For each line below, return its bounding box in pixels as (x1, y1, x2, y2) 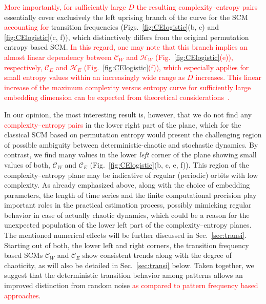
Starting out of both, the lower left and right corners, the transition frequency (4, 239, 249, 250)
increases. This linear (195, 72, 261, 83)
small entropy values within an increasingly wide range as (4, 72, 185, 83)
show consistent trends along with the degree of (82, 250, 232, 260)
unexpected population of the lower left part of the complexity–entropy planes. (4, 219, 252, 230)
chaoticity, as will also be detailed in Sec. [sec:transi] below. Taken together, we (4, 259, 254, 270)
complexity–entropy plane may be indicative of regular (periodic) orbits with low (4, 169, 258, 180)
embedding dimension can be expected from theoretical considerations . (4, 92, 230, 103)
